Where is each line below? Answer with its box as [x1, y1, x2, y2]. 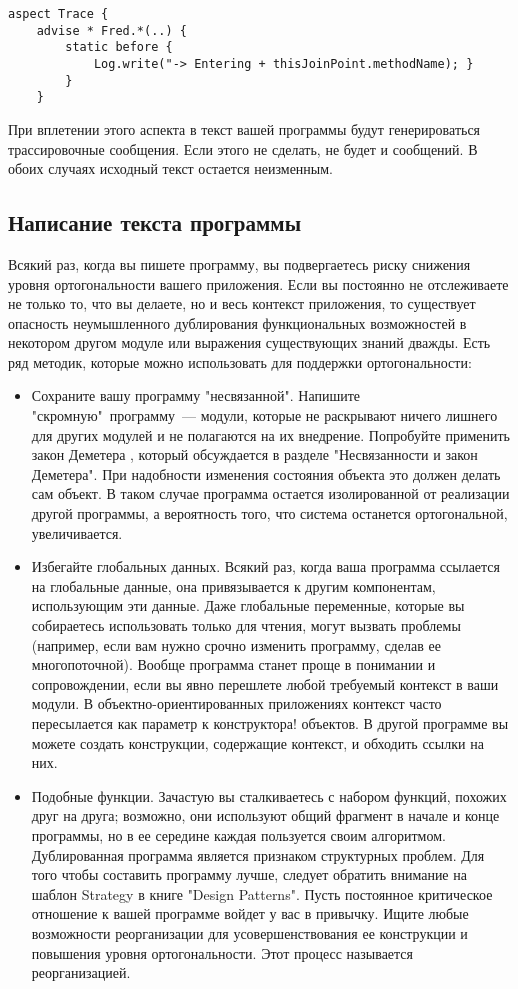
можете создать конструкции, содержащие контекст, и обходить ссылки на [31, 732, 484, 753]
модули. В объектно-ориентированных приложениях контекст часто [31, 693, 442, 714]
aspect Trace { [8, 7, 109, 21]
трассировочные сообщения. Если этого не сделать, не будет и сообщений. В [8, 138, 478, 159]
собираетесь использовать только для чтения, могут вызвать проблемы [31, 615, 461, 636]
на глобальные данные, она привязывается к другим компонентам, [31, 575, 436, 596]
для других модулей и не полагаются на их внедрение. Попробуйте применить [31, 424, 510, 445]
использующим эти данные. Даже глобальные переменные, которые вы [31, 595, 465, 616]
